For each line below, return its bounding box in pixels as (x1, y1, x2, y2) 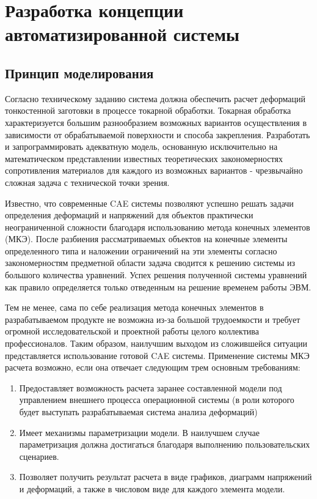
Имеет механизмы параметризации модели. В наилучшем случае (19, 426, 260, 438)
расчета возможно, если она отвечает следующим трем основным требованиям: (5, 361, 301, 374)
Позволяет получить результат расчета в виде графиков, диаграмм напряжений (19, 470, 312, 483)
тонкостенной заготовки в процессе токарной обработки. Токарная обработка (5, 104, 291, 117)
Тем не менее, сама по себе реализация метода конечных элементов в (5, 301, 264, 314)
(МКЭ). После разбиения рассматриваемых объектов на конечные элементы (5, 232, 288, 245)
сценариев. (19, 449, 59, 462)
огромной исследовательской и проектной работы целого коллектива (5, 325, 259, 338)
